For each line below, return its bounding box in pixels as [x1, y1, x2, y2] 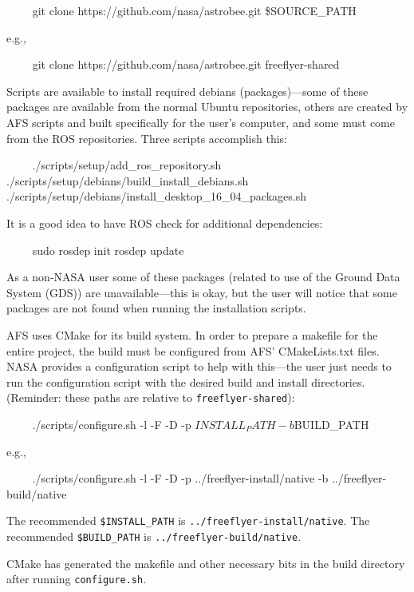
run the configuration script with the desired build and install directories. [6, 373, 365, 390]
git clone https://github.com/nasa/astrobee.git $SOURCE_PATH [32, 2, 357, 18]
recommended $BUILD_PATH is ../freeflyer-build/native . [6, 527, 302, 544]
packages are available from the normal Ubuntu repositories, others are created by [6, 98, 408, 115]
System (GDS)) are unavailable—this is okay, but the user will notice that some [6, 284, 397, 300]
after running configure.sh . [6, 570, 147, 587]
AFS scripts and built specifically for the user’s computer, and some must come [6, 113, 395, 130]
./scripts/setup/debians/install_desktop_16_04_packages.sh [6, 188, 306, 205]
